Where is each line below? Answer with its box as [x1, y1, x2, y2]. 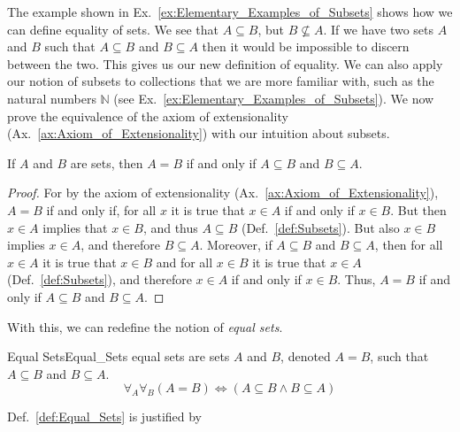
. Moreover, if [199, 235, 272, 254]
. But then [390, 200, 447, 219]
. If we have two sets [323, 19, 434, 38]
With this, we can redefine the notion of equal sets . [7, 317, 283, 336]
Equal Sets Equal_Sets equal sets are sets [7, 347, 230, 366]
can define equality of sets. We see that [7, 19, 218, 38]
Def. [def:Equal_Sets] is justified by [7, 407, 203, 426]
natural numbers [7, 89, 96, 107]
